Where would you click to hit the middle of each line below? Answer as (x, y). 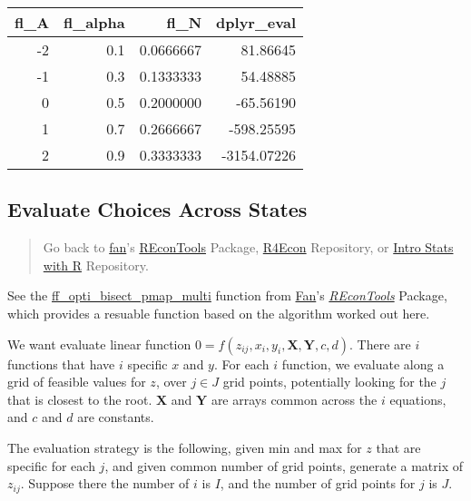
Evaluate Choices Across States (157, 209)
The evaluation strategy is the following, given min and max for (185, 447)
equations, (418, 399)
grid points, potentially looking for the (329, 382)
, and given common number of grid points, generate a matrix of (284, 465)
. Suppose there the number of (105, 483)
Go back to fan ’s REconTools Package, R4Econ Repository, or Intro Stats (248, 247)
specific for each (51, 465)
